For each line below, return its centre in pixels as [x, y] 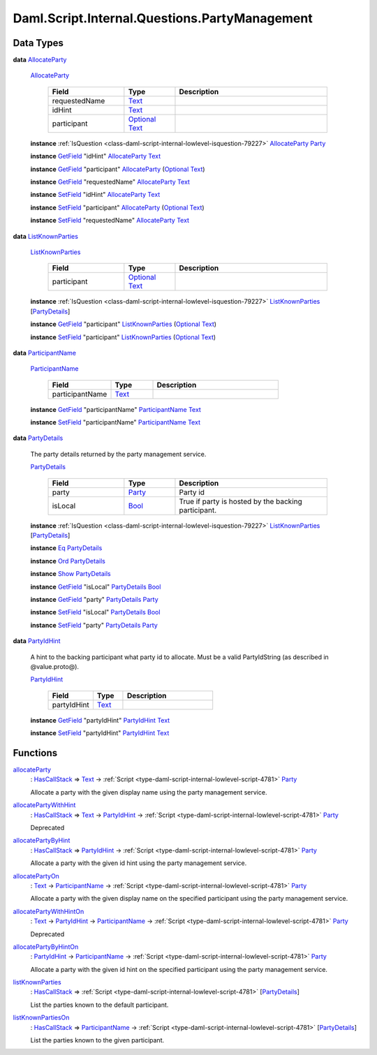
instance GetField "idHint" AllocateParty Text [96, 156]
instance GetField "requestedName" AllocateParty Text [110, 182]
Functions [35, 753]
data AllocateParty [40, 60]
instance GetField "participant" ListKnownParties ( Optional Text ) [123, 324]
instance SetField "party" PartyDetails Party [94, 625]
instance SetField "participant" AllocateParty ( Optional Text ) [118, 207]
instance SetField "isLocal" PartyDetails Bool [95, 612]
